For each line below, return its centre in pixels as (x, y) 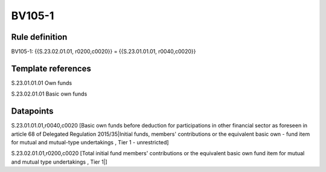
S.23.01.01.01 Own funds (42, 83)
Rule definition (39, 37)
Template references (51, 68)
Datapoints (32, 111)
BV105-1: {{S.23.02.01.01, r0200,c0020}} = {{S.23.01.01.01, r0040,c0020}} (104, 52)
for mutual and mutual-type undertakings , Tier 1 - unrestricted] (90, 143)
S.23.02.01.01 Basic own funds (49, 94)
